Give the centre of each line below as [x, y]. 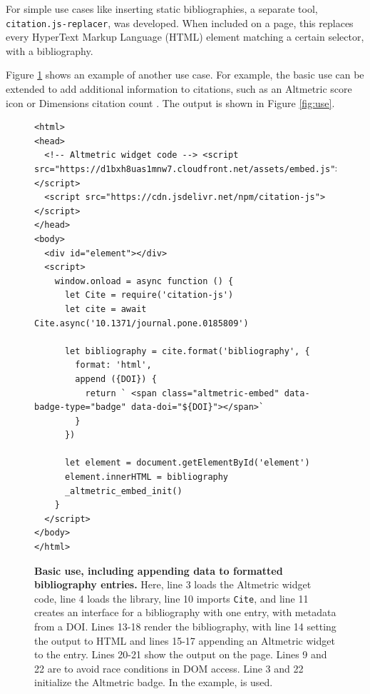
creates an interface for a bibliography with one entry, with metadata [185, 612]
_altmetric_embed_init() [123, 491]
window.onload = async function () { [144, 281]
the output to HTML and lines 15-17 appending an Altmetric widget [185, 640]
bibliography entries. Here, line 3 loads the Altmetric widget [173, 584]
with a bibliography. [50, 50]
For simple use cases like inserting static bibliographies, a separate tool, [162, 9]
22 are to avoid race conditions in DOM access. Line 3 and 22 [169, 668]
